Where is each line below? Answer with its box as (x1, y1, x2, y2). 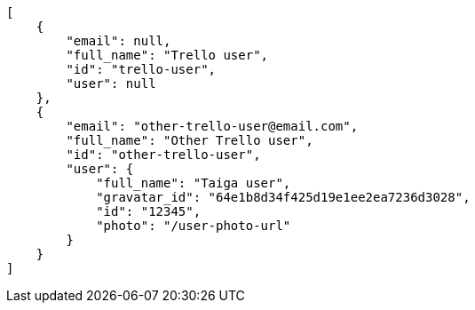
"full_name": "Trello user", (66, 48, 269, 62)
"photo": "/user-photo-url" (96, 219, 291, 233)
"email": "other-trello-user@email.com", (66, 119, 359, 133)
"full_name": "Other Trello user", (66, 133, 313, 147)
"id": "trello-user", (66, 62, 217, 76)
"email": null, (66, 34, 171, 48)
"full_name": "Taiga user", (96, 176, 291, 190)
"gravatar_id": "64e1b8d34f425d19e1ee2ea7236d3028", (96, 190, 471, 204)
